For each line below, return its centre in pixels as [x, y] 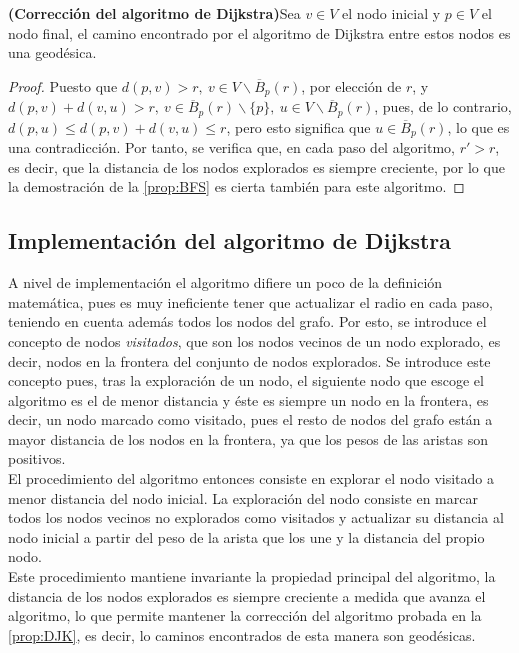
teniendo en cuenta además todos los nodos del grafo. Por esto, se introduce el [247, 321]
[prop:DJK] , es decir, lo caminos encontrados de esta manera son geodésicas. [242, 634]
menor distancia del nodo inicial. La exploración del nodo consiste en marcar [243, 497]
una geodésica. [52, 52]
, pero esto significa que [298, 126]
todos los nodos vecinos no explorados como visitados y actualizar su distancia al [256, 517]
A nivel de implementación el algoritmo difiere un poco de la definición [225, 282]
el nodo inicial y [391, 13]
